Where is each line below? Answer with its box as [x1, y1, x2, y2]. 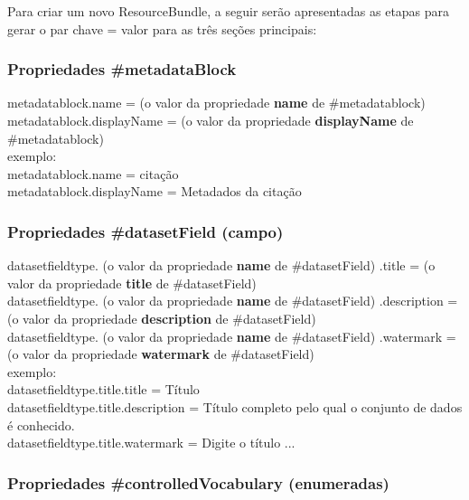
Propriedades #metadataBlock [7, 58, 237, 80]
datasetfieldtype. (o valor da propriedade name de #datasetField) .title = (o [7, 256, 436, 275]
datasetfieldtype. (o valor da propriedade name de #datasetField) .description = [7, 291, 458, 310]
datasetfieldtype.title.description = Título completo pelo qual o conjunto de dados [7, 397, 463, 416]
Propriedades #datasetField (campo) [7, 220, 284, 242]
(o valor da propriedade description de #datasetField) [7, 308, 316, 327]
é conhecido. [7, 415, 75, 434]
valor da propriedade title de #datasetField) [7, 273, 257, 292]
